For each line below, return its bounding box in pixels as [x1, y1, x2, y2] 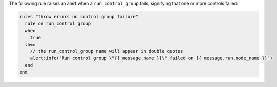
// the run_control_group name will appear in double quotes [30, 48, 183, 54]
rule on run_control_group [25, 21, 91, 27]
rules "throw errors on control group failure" [19, 14, 138, 19]
